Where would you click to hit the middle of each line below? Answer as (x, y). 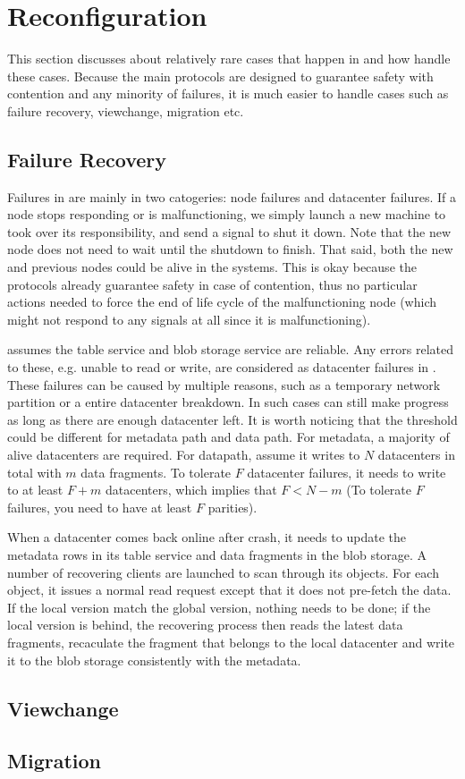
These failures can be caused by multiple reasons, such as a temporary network (224, 384)
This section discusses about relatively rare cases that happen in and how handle (229, 59)
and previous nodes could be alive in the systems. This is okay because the (212, 267)
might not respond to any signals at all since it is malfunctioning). (189, 319)
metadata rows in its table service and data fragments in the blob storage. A (217, 554)
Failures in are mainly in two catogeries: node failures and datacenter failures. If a (232, 196)
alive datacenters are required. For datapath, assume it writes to (184, 455)
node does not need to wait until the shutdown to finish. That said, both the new (230, 249)
